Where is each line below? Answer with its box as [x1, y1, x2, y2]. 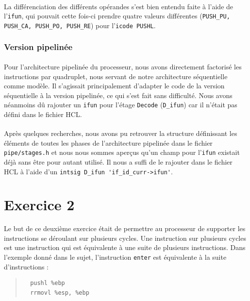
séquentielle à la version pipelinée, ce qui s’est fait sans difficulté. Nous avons [4, 90, 233, 100]
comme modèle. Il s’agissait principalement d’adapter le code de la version [4, 81, 225, 91]
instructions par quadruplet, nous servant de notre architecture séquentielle [4, 71, 228, 81]
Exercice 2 [4, 195, 75, 215]
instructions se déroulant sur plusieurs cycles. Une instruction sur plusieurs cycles [4, 233, 246, 243]
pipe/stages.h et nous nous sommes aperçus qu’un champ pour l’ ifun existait [4, 147, 240, 157]
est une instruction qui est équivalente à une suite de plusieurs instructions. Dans [4, 242, 246, 252]
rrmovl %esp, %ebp [30, 289, 89, 296]
